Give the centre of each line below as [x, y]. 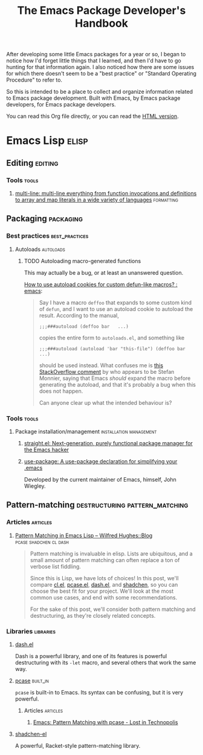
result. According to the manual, [79, 315]
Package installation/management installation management [86, 432]
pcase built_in [32, 681]
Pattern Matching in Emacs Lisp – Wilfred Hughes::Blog [84, 535]
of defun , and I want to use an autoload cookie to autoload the [116, 309]
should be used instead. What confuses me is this [101, 365]
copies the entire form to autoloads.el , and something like [112, 338]
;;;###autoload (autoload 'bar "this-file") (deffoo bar [112, 348]
